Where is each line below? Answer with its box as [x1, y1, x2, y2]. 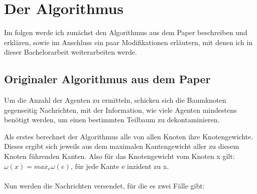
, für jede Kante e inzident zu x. [70, 160, 169, 171]
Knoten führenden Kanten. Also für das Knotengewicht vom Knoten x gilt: [4, 151, 235, 161]
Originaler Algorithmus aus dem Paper [4, 71, 211, 87]
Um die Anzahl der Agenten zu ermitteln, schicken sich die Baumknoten [4, 95, 226, 105]
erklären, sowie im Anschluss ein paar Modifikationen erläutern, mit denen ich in [4, 37, 253, 47]
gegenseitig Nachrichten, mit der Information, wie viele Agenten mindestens [4, 104, 237, 115]
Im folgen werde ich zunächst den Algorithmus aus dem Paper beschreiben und [4, 27, 247, 38]
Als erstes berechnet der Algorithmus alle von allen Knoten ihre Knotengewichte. [4, 131, 253, 141]
